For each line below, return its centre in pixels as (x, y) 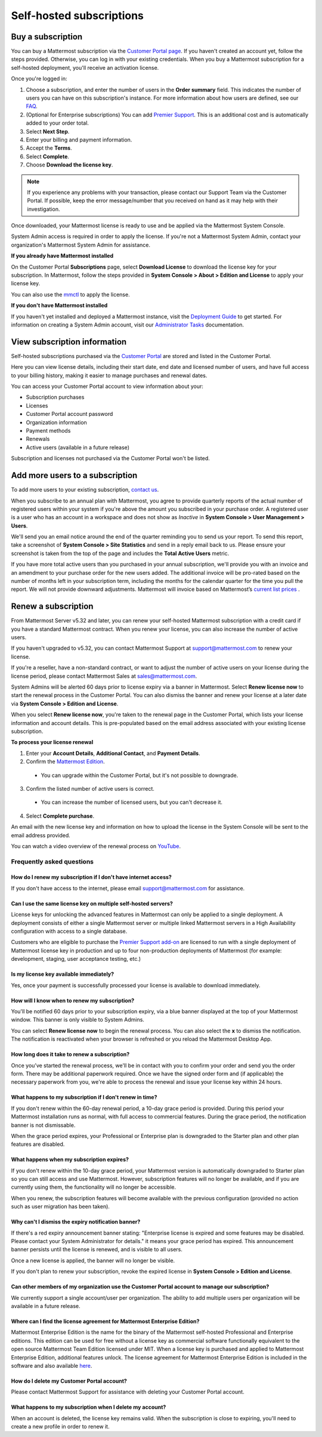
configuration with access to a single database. (69, 932)
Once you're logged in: (39, 79)
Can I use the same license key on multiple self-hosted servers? (92, 903)
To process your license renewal (52, 742)
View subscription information (69, 342)
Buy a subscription (47, 37)
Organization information (57, 422)
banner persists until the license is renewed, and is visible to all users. (97, 1250)
